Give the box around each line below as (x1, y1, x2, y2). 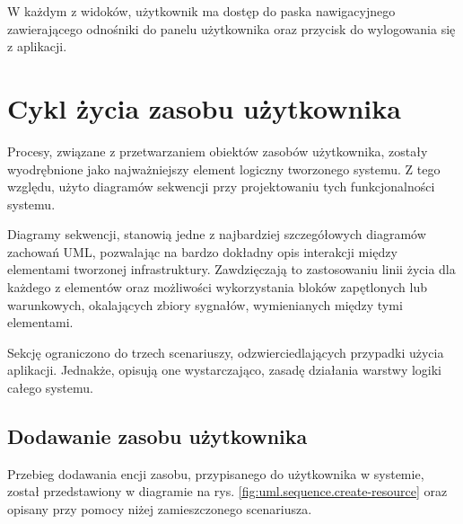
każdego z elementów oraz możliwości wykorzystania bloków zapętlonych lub (7, 278, 428, 297)
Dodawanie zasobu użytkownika (7, 422, 308, 450)
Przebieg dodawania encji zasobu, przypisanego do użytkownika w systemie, (7, 464, 424, 483)
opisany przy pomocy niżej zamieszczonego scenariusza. (7, 500, 312, 519)
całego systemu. (7, 378, 93, 397)
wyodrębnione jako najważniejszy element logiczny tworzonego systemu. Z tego (7, 159, 441, 178)
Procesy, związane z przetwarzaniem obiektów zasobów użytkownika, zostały (7, 141, 428, 160)
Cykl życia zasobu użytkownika (7, 89, 401, 126)
